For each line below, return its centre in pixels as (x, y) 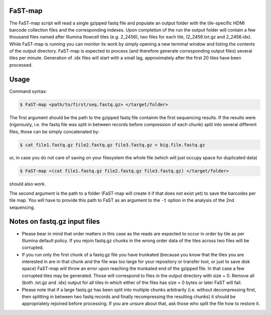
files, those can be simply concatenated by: (54, 131)
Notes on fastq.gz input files (55, 222)
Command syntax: (28, 91)
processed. (21, 65)
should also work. (28, 184)
